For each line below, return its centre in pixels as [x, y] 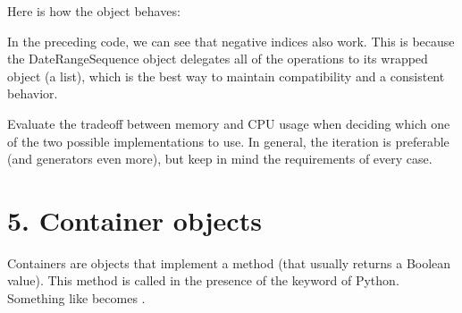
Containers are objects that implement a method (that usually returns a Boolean [229, 262]
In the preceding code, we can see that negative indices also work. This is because [231, 41]
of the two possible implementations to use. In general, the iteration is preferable [228, 141]
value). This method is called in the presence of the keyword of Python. [203, 280]
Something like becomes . [76, 298]
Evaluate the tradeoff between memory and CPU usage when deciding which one [229, 123]
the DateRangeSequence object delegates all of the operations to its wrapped [218, 59]
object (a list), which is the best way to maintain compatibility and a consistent [226, 76]
